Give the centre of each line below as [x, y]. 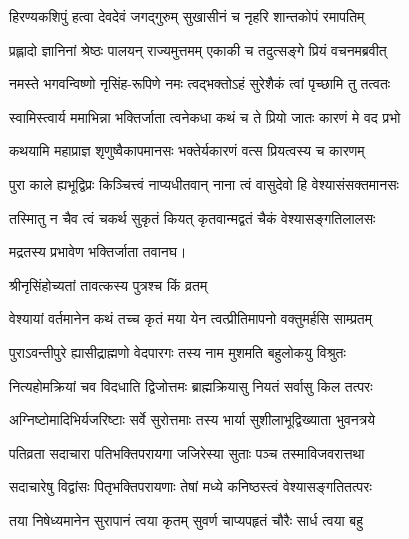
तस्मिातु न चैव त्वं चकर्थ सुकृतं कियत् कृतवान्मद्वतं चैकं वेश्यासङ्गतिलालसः [192, 217]
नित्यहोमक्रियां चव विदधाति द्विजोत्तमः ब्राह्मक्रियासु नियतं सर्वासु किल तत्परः [191, 385]
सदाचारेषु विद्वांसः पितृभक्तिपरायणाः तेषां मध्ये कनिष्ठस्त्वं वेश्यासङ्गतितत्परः [190, 486]
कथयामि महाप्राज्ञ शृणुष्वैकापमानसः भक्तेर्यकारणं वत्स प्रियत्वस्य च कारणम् [187, 150]
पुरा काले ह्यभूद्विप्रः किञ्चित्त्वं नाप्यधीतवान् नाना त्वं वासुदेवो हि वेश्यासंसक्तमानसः [204, 183]
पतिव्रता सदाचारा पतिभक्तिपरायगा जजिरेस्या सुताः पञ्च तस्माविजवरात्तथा [187, 452]
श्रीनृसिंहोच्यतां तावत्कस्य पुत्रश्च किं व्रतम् [108, 284]
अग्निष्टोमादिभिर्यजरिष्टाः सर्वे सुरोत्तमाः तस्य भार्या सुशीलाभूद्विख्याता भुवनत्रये [192, 419]
